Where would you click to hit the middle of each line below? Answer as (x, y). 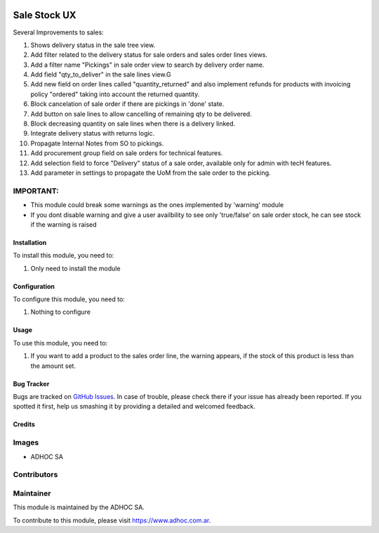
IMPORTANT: (36, 191)
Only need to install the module (75, 268)
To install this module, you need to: (64, 256)
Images (26, 442)
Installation (30, 242)
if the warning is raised (64, 224)
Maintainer (32, 493)
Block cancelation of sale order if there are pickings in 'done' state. (127, 104)
